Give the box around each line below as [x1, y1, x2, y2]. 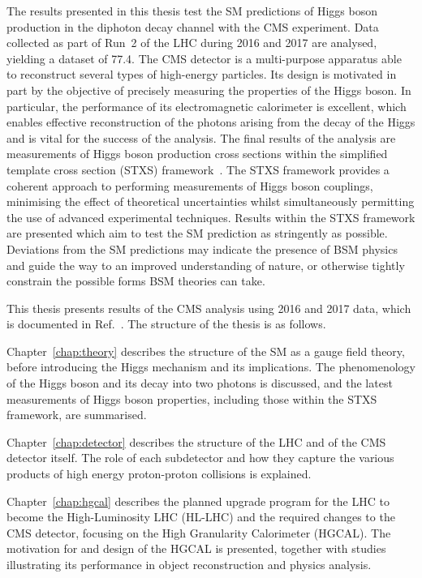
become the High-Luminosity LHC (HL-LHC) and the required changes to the [6, 508, 395, 525]
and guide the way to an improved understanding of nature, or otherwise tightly [6, 256, 405, 273]
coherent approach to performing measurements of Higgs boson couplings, [6, 177, 373, 194]
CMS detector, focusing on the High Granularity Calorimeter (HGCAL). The [6, 524, 391, 541]
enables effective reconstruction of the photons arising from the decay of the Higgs [6, 113, 416, 131]
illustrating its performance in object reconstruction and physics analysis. [6, 556, 372, 572]
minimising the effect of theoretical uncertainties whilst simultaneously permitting [6, 193, 415, 210]
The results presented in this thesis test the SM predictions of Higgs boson [6, 2, 378, 19]
